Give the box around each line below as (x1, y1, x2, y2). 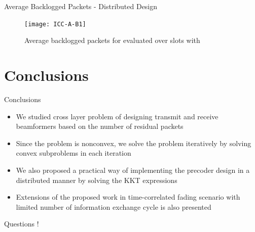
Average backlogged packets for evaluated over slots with (24, 35, 200, 45)
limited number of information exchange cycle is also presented (16, 201, 211, 212)
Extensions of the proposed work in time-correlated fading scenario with (16, 192, 240, 202)
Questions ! (4, 218, 39, 229)
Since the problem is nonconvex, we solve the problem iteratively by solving (16, 137, 251, 148)
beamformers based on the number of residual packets (16, 121, 184, 131)
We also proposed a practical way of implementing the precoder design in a (16, 164, 250, 175)
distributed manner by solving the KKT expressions (16, 174, 177, 185)
